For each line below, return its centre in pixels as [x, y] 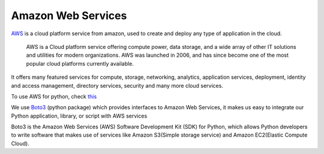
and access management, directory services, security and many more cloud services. [117, 85]
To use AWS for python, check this [54, 96]
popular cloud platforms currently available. [80, 63]
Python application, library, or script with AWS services [79, 116]
